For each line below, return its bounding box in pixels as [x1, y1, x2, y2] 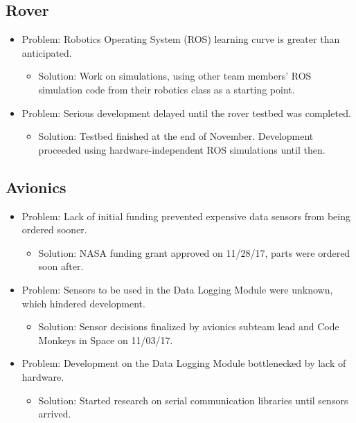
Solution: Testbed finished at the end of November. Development [38, 129, 314, 143]
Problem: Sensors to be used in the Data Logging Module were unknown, [21, 282, 333, 296]
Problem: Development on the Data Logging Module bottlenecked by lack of [21, 356, 346, 370]
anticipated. [21, 45, 72, 60]
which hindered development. [21, 296, 145, 310]
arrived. [38, 406, 71, 421]
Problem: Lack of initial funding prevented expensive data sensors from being [21, 208, 350, 223]
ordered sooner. [21, 222, 87, 237]
